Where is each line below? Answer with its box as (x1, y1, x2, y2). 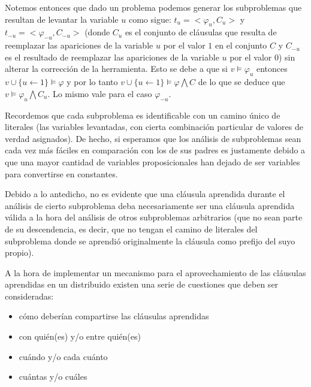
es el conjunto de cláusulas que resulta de (125, 26, 277, 38)
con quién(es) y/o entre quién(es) (19, 330, 141, 343)
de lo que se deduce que (198, 75, 285, 88)
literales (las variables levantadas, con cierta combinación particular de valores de (5, 120, 303, 133)
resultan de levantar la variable (5, 13, 119, 25)
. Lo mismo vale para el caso (47, 87, 152, 99)
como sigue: (128, 13, 171, 25)
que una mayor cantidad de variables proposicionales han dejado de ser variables (5, 155, 300, 168)
